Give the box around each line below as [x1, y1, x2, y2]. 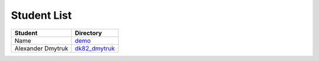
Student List [11, 9, 72, 22]
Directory [74, 29, 102, 37]
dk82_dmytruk [74, 44, 115, 52]
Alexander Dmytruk [14, 44, 69, 52]
